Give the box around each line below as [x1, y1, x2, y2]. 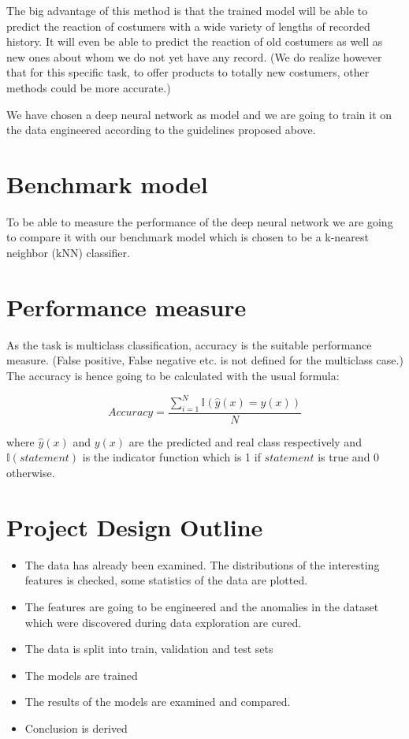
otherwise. [6, 465, 55, 481]
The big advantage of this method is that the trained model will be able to [6, 2, 368, 18]
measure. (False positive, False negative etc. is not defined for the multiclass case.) [6, 352, 403, 368]
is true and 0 [318, 449, 380, 465]
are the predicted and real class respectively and [128, 433, 362, 450]
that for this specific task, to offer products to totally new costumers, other [6, 64, 370, 80]
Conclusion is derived [24, 719, 128, 736]
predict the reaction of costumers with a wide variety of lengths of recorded [6, 17, 370, 34]
